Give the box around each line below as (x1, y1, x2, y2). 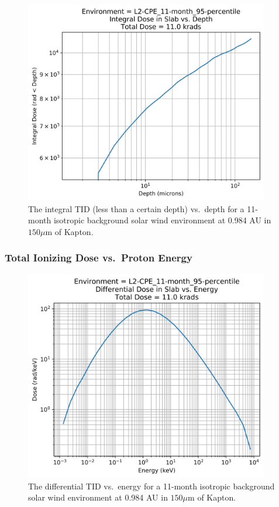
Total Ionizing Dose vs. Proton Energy (5, 250, 192, 265)
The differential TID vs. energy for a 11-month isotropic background (28, 479, 275, 492)
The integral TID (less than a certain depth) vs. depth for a (28, 202, 244, 215)
